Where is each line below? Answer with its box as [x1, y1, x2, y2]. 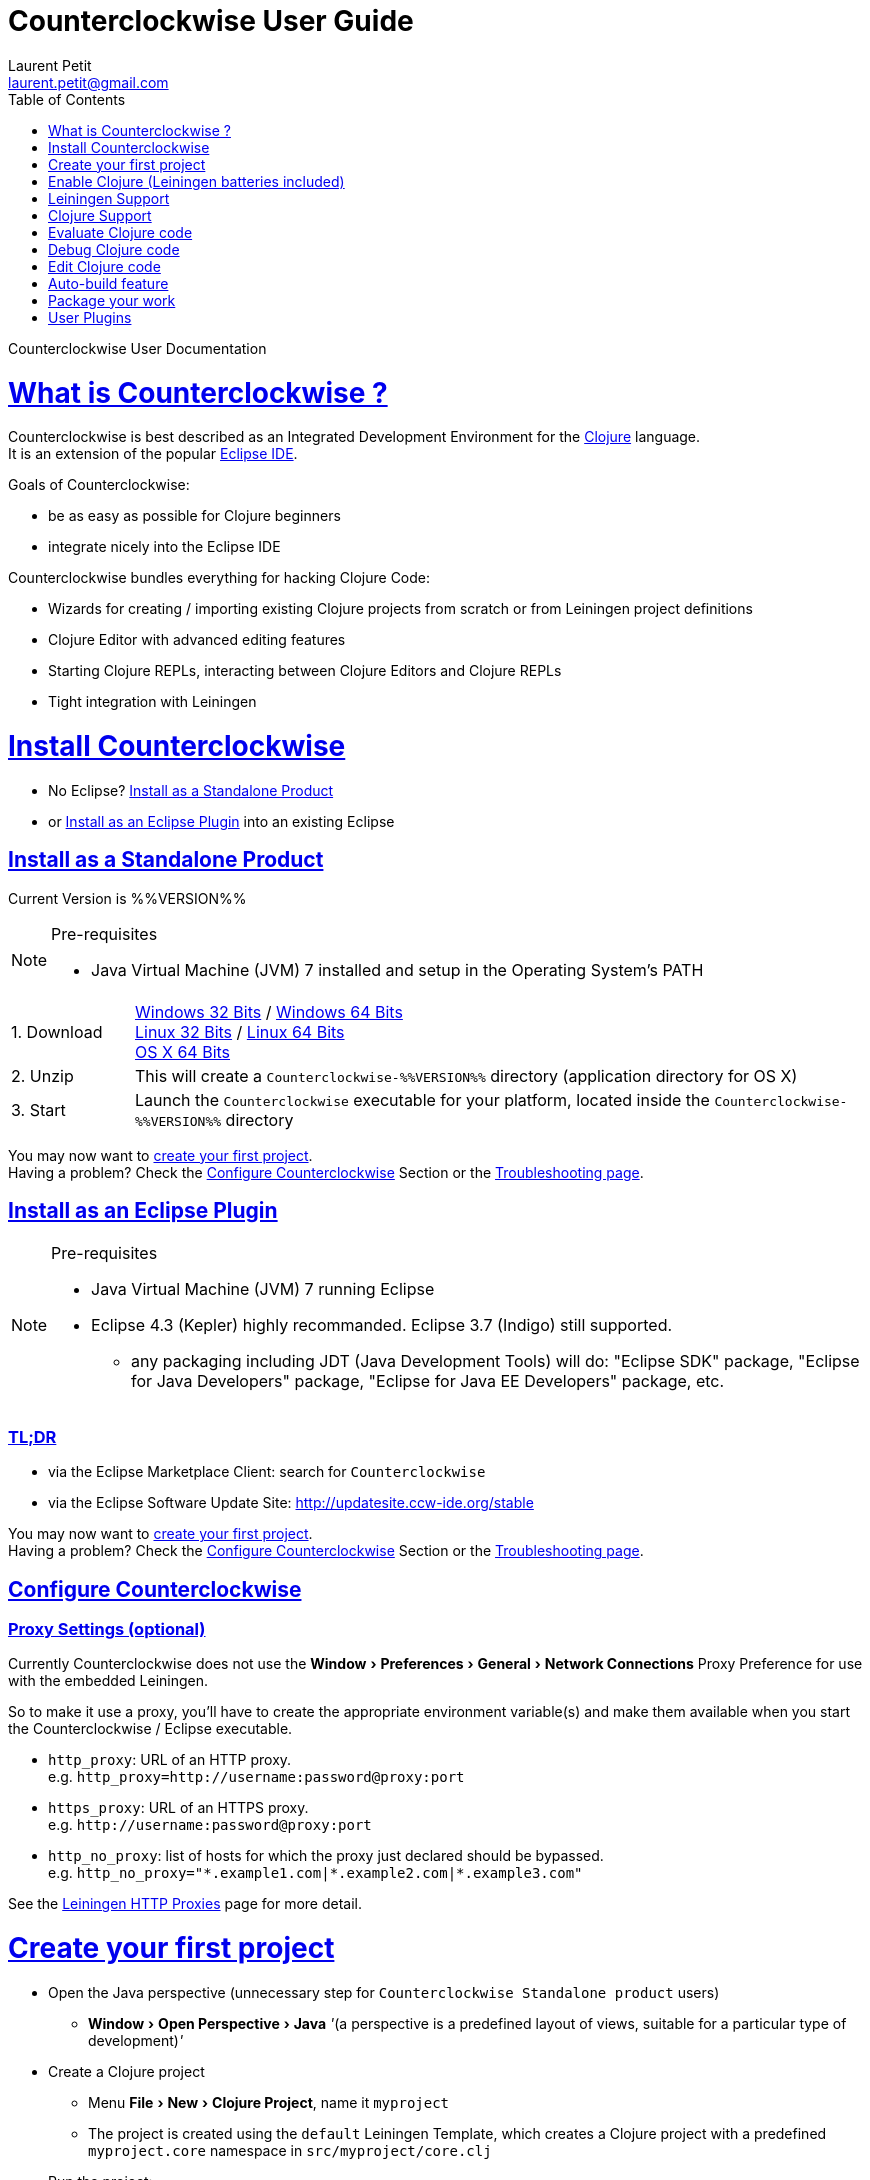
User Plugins [48, 308, 132, 326]
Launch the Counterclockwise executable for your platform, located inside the [134, 1089, 710, 1110]
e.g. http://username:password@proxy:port [48, 1816, 372, 1834]
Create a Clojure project [48, 2062, 205, 2080]
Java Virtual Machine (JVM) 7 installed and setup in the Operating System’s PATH [91, 959, 704, 980]
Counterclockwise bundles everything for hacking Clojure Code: [8, 569, 431, 587]
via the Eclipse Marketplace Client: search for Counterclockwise [48, 1463, 486, 1481]
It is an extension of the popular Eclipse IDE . [8, 445, 298, 463]
